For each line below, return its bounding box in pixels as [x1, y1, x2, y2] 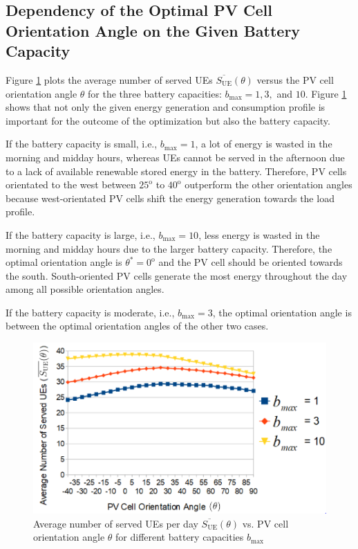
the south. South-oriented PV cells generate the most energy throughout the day [6, 268, 348, 282]
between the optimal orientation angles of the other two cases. [6, 318, 269, 333]
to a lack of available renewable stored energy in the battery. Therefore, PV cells [6, 163, 347, 178]
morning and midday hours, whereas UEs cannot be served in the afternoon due [6, 150, 345, 164]
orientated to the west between [6, 177, 136, 192]
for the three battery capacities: [88, 86, 222, 100]
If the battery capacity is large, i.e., [6, 227, 156, 242]
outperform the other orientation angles [185, 177, 352, 192]
